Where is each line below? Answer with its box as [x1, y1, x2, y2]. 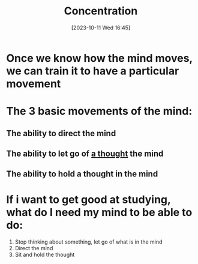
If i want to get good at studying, [6, 193, 171, 206]
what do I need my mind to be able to [6, 206, 193, 220]
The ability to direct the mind [6, 128, 116, 139]
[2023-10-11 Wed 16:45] [71, 24, 131, 31]
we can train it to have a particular [6, 64, 179, 77]
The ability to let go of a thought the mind [6, 148, 164, 158]
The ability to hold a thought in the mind [6, 169, 158, 179]
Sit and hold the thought [14, 251, 75, 259]
